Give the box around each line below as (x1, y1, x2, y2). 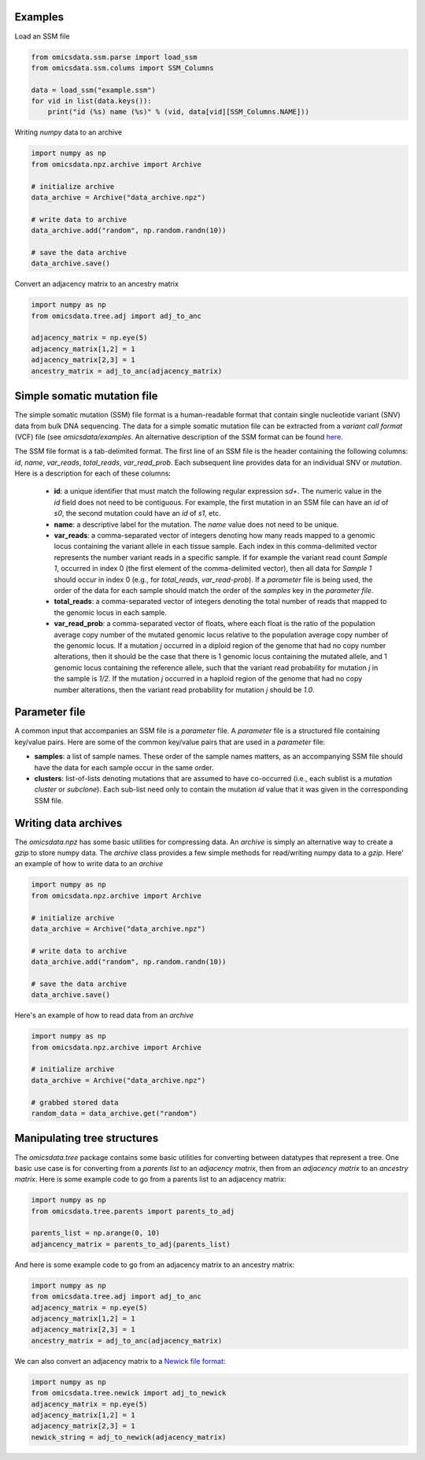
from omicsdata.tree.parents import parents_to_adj (31, 1206, 235, 1216)
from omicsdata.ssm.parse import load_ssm (31, 52, 198, 61)
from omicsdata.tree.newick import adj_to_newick (31, 1388, 227, 1398)
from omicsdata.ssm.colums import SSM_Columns (31, 63, 214, 72)
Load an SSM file (14, 31, 70, 41)
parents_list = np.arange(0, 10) (31, 1228, 161, 1238)
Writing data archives (14, 816, 123, 830)
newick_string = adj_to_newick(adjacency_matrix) (31, 1432, 227, 1441)
